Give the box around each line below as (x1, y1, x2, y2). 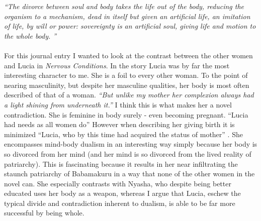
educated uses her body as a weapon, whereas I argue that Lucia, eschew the (4, 188, 241, 198)
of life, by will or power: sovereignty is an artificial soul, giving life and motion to (4, 21, 256, 31)
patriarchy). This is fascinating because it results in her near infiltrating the (4, 158, 238, 169)
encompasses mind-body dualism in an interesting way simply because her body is (4, 139, 257, 149)
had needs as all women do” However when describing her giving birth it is (4, 119, 235, 130)
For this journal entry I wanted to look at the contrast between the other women (4, 50, 253, 60)
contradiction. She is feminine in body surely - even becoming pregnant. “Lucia (4, 109, 248, 120)
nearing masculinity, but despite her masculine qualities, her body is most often (4, 79, 249, 90)
